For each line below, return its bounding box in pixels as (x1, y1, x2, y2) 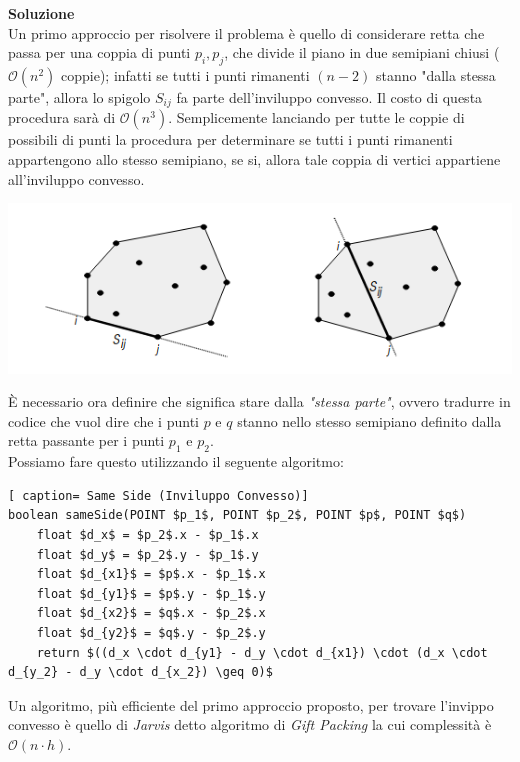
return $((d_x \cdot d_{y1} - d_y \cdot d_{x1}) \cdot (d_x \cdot (36, 645, 488, 660)
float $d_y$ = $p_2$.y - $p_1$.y (36, 547, 259, 562)
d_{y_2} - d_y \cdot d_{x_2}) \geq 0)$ (8, 665, 273, 680)
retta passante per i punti (8, 430, 165, 451)
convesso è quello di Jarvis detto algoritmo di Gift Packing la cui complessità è (8, 714, 492, 735)
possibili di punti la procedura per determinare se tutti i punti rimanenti (8, 129, 453, 150)
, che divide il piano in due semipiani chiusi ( (224, 42, 500, 63)
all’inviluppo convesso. (8, 168, 145, 189)
